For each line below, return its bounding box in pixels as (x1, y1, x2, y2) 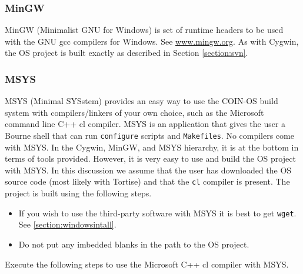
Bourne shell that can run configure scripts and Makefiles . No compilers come (5, 129, 294, 141)
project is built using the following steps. (5, 187, 152, 199)
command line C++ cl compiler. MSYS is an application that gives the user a (5, 118, 286, 130)
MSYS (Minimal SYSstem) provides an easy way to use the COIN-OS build (5, 95, 278, 107)
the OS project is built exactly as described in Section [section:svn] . (5, 46, 248, 59)
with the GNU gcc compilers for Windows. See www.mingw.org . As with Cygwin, (5, 35, 299, 47)
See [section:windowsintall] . (18, 218, 116, 230)
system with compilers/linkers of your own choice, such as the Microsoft (5, 106, 264, 118)
